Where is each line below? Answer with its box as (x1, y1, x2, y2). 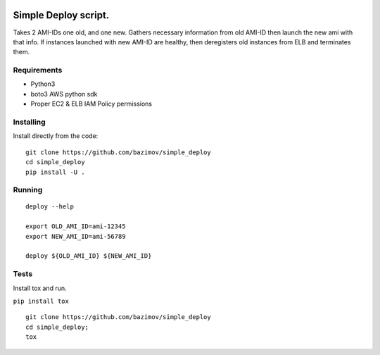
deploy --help (25, 203, 74, 211)
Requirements (13, 66, 63, 75)
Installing (13, 117, 46, 127)
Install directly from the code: (13, 132, 99, 140)
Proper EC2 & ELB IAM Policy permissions (30, 99, 153, 108)
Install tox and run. (13, 284, 67, 292)
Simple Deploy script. (13, 9, 110, 21)
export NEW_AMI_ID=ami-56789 (25, 232, 126, 240)
